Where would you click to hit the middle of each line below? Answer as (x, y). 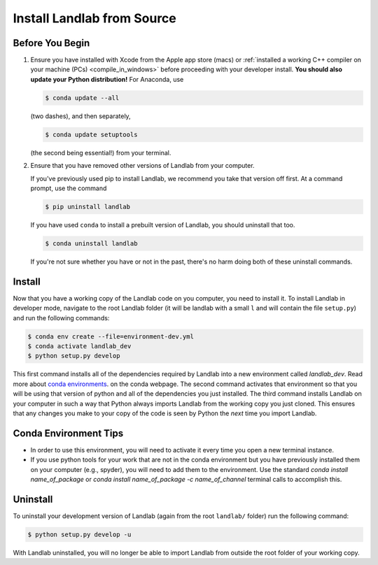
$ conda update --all (82, 98)
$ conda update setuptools (91, 134)
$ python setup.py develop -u (79, 534)
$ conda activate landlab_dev (79, 346)
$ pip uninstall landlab (88, 207)
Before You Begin (51, 43)
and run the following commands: (61, 317)
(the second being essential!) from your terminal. (101, 152)
